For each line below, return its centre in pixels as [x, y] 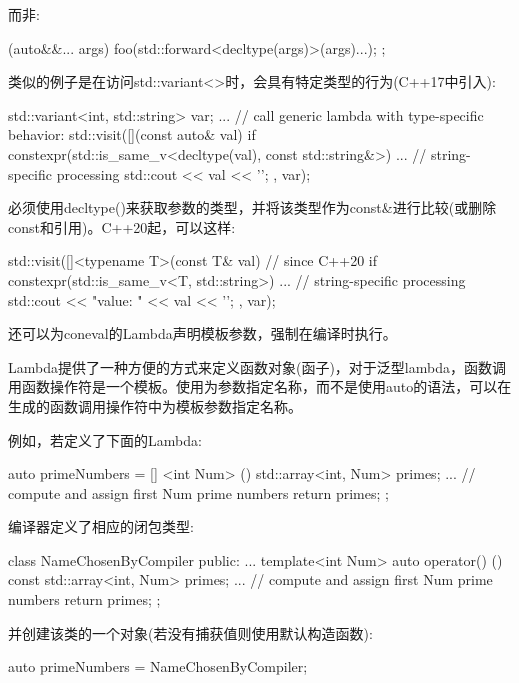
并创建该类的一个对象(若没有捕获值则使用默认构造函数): [190, 632]
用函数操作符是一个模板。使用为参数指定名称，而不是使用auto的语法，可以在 [260, 386]
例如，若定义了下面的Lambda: [105, 439]
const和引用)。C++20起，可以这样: [122, 226]
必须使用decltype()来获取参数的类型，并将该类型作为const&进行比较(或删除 [252, 207]
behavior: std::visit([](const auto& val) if [132, 134]
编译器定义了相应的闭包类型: [101, 526]
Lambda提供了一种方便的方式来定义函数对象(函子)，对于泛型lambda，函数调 [257, 366]
